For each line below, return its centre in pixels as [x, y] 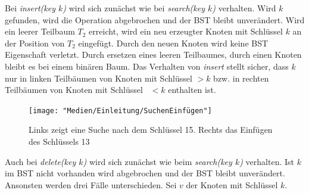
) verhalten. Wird [244, 8]
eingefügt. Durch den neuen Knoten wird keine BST [173, 43]
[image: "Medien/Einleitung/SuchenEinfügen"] [120, 110]
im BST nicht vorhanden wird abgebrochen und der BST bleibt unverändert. [145, 173]
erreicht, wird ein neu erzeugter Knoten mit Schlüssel [186, 31]
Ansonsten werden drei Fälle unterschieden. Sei [91, 184]
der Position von [35, 43]
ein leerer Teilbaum [40, 31]
